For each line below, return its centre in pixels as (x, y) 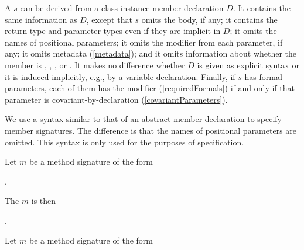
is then (44, 201)
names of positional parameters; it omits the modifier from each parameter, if (144, 42)
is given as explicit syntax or (248, 65)
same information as (41, 19)
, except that (109, 19)
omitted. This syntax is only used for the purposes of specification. (124, 142)
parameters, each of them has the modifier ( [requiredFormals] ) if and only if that (150, 88)
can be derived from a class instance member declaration (122, 8)
